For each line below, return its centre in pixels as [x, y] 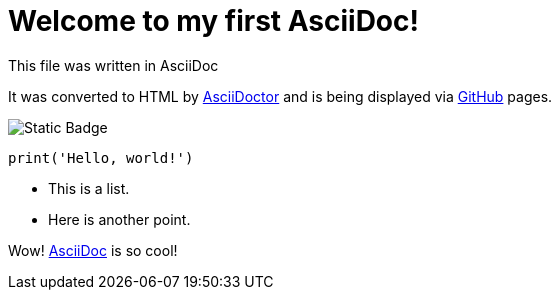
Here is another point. [119, 219]
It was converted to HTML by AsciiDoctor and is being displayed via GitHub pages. [280, 96]
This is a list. [89, 188]
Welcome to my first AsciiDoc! [213, 21]
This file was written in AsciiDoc [113, 65]
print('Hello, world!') [101, 157]
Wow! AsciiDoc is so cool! [93, 250]
